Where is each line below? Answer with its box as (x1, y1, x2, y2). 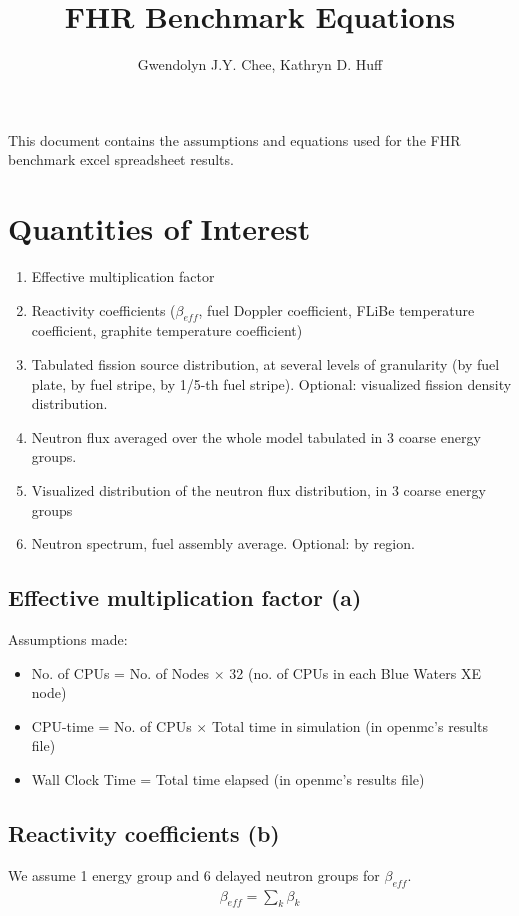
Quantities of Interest (8, 208, 311, 249)
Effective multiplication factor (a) (8, 582, 362, 613)
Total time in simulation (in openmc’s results (211, 715, 488, 736)
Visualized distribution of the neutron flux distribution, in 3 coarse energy (31, 479, 486, 500)
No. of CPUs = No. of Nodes (31, 662, 210, 683)
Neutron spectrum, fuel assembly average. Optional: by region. (31, 533, 415, 554)
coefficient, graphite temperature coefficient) (31, 320, 303, 341)
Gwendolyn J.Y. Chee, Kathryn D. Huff (137, 54, 383, 75)
